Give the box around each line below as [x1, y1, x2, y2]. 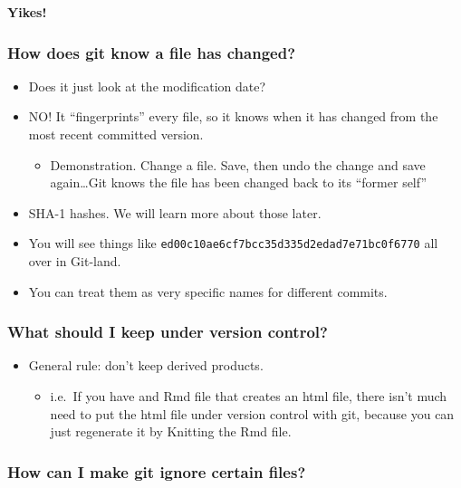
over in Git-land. [28, 252, 121, 271]
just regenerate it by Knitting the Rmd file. [50, 422, 292, 441]
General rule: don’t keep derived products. [28, 356, 264, 375]
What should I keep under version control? [7, 321, 328, 343]
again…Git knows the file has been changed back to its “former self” [50, 173, 427, 192]
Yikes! [7, 3, 47, 21]
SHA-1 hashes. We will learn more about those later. [28, 203, 322, 222]
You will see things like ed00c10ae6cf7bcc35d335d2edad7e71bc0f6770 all [28, 234, 438, 253]
